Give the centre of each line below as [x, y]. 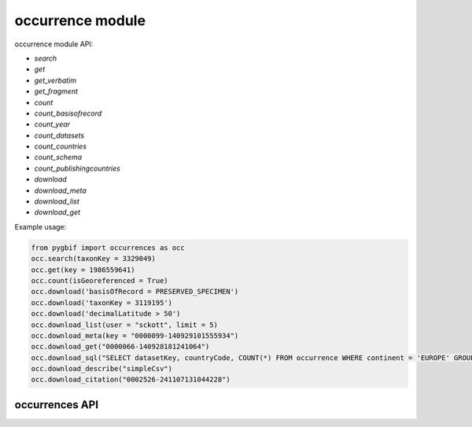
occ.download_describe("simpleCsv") [102, 369]
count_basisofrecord [68, 113]
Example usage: [41, 226]
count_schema [58, 157]
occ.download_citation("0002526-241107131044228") [131, 380]
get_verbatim [55, 80]
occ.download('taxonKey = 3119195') [102, 302]
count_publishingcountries [77, 168]
